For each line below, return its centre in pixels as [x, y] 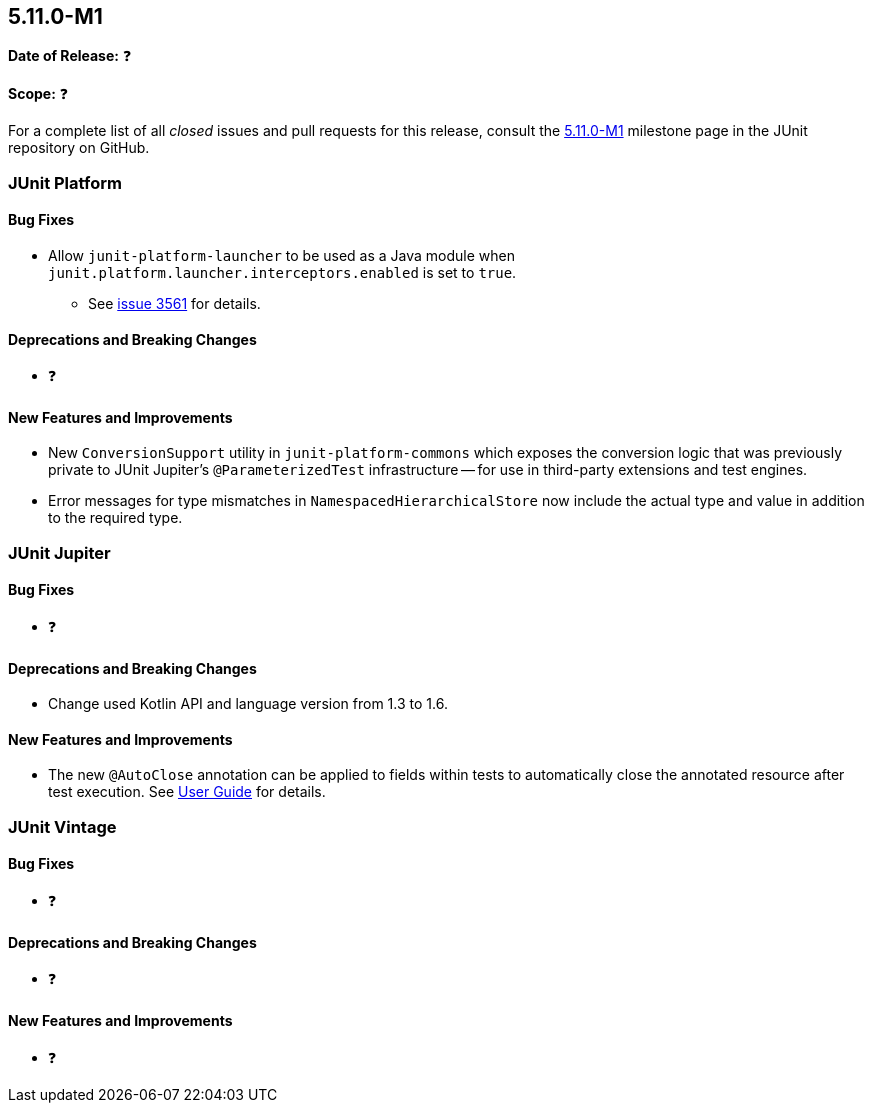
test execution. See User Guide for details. [187, 792]
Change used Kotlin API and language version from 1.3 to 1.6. [248, 704]
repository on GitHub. [79, 148]
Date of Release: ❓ [70, 56]
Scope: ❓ [38, 94]
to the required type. [115, 518]
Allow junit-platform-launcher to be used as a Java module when [281, 256]
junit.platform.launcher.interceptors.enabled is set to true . [282, 273]
